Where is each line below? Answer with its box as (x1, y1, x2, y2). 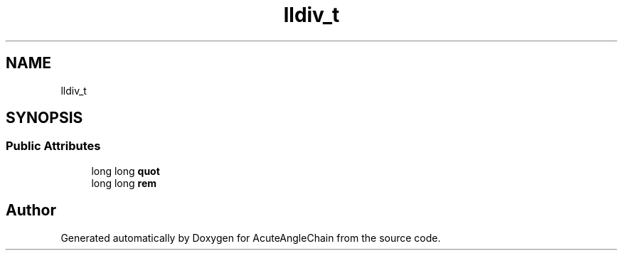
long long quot (91, 164, 160, 177)
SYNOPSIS (6, 109, 83, 127)
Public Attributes (6, 139, 101, 154)
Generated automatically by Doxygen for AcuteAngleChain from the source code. (60, 231, 441, 244)
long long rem (91, 176, 157, 189)
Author (6, 201, 56, 220)
